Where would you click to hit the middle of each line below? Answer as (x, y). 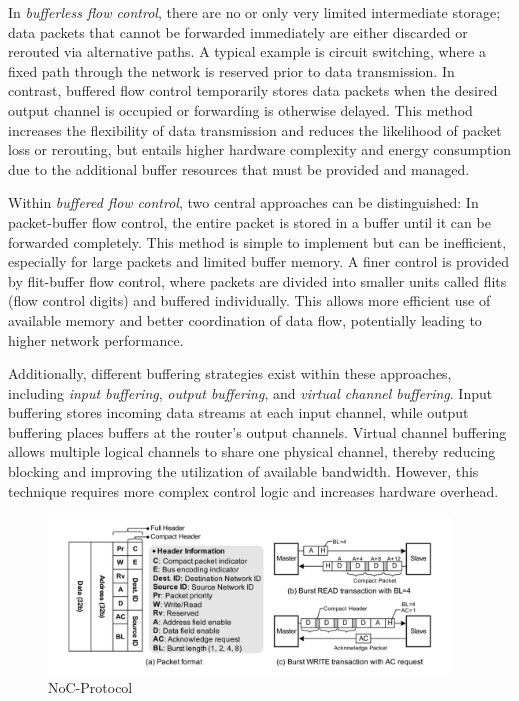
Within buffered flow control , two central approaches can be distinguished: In (243, 202)
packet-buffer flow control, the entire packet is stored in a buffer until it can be (249, 221)
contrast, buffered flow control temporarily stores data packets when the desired (253, 90)
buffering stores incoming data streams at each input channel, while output (238, 412)
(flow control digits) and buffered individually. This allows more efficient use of (249, 300)
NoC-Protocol (90, 686)
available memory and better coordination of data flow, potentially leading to (245, 319)
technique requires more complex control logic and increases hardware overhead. (253, 490)
